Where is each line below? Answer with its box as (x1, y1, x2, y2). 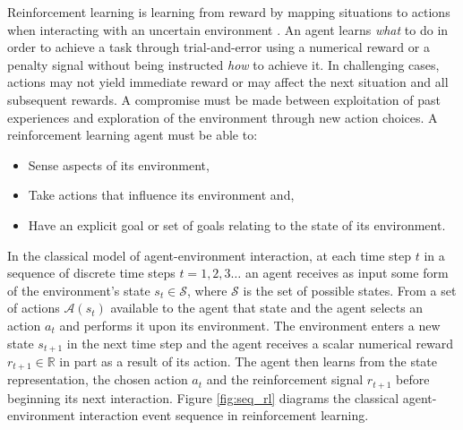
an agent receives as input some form (244, 263, 449, 282)
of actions (7, 298, 60, 317)
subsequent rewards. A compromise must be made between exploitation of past (7, 90, 441, 108)
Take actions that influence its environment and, (28, 185, 295, 204)
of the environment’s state (7, 280, 150, 299)
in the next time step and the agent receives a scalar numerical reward (66, 333, 454, 352)
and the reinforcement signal (206, 370, 364, 389)
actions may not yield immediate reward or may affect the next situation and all (7, 73, 449, 91)
